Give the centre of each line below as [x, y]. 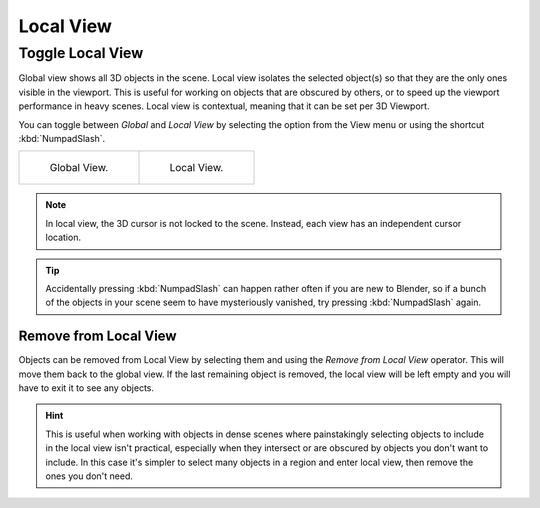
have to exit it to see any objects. [86, 387]
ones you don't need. [89, 476]
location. [63, 237]
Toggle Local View [81, 53]
